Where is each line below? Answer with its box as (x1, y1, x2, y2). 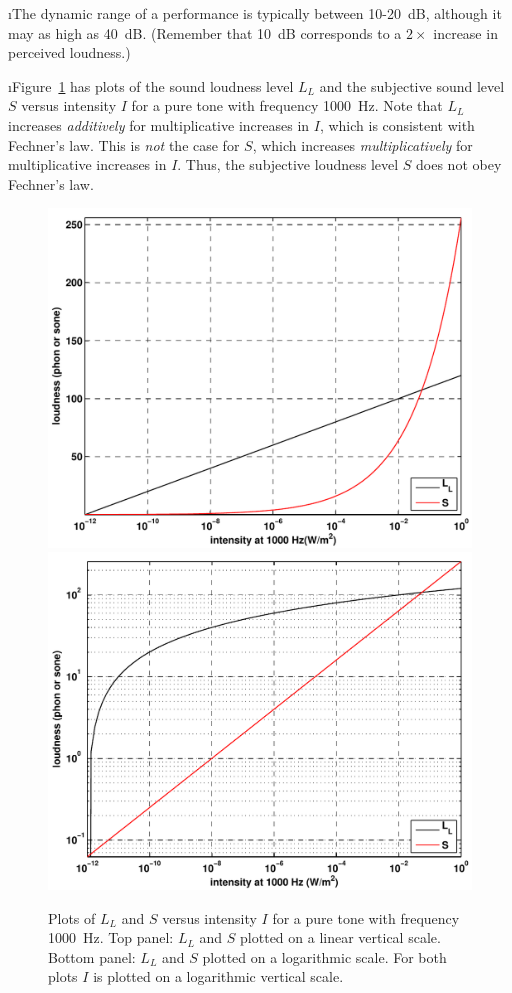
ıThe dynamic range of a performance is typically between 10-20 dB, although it (8, 3, 502, 23)
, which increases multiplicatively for (252, 134, 473, 155)
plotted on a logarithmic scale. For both (202, 946, 447, 967)
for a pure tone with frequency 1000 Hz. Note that (131, 95, 443, 116)
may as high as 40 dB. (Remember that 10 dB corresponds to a (8, 22, 402, 43)
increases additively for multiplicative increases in (8, 114, 310, 135)
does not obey (416, 154, 502, 175)
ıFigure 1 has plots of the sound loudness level (8, 75, 294, 96)
